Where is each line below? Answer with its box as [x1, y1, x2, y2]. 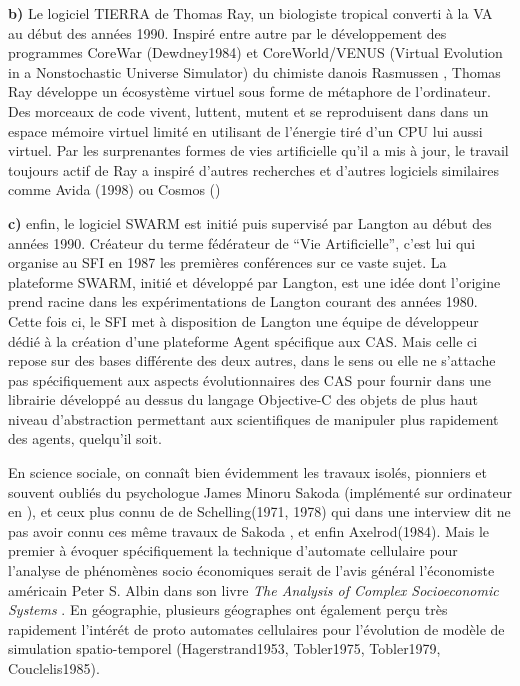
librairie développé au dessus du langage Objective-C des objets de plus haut [8, 389, 478, 410]
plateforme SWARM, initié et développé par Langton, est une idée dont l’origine [8, 271, 501, 292]
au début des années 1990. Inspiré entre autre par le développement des [8, 22, 447, 43]
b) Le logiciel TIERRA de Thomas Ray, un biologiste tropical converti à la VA [8, 3, 493, 23]
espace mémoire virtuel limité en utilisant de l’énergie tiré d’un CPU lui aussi [8, 120, 483, 141]
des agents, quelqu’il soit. [8, 428, 162, 449]
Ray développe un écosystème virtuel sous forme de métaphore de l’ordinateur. [8, 81, 491, 102]
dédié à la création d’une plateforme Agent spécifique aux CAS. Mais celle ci [8, 330, 478, 351]
